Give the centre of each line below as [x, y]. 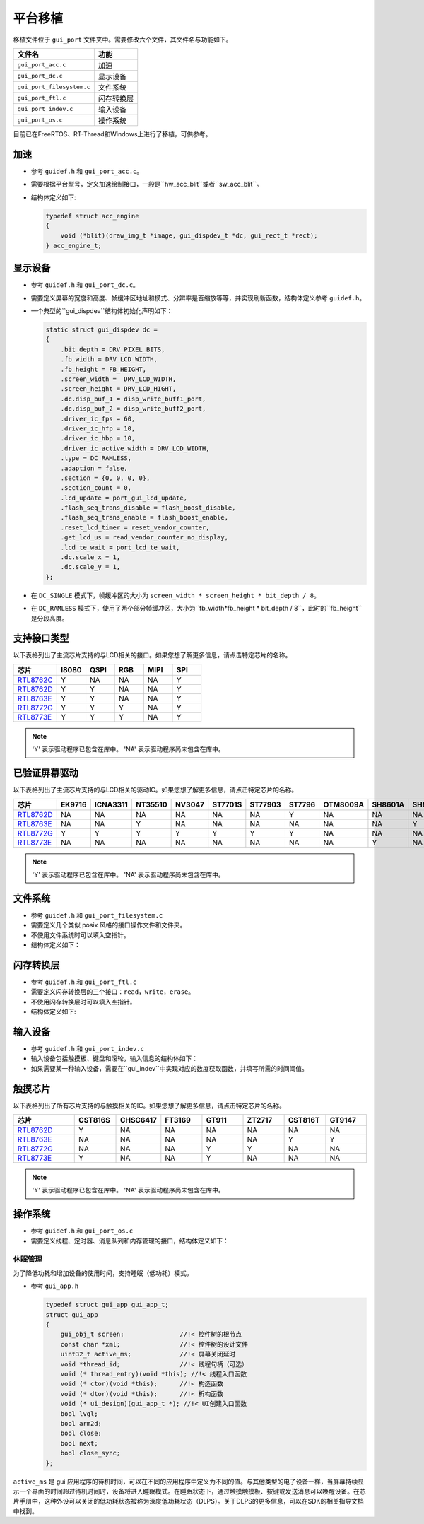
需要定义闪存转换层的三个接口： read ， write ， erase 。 [113, 992]
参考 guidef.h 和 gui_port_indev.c [88, 1049]
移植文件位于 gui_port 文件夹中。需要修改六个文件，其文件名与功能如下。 [123, 40]
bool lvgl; [79, 1413]
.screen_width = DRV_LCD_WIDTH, [118, 379]
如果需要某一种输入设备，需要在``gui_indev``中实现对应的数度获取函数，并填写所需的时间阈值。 [170, 1068]
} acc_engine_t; [74, 245]
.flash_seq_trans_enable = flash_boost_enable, [145, 517]
